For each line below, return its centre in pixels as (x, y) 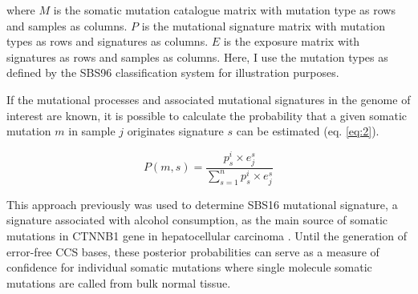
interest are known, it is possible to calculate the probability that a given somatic (207, 115)
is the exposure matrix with (292, 41)
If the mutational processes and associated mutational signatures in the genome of (209, 99)
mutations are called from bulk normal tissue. (119, 282)
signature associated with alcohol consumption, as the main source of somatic (197, 220)
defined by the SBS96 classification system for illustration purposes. (173, 72)
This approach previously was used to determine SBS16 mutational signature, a (202, 204)
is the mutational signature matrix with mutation (263, 25)
